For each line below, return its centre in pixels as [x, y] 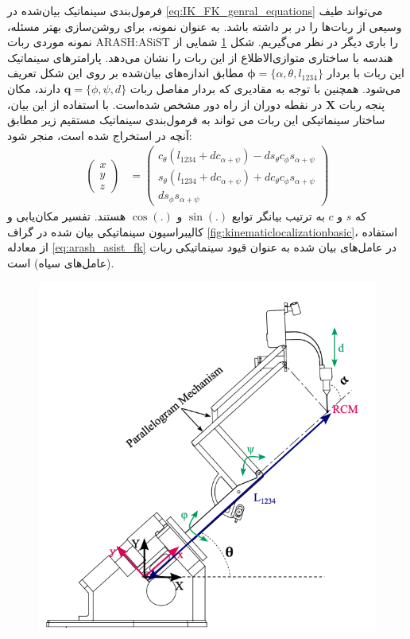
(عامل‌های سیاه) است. [61, 262]
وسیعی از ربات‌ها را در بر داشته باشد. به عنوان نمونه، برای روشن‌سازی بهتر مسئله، [205, 26]
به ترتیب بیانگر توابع [278, 216]
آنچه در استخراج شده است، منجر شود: [100, 135]
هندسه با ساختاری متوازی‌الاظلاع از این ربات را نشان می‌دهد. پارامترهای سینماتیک [200, 57]
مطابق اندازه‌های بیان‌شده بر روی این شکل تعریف [126, 73]
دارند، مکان [34, 88]
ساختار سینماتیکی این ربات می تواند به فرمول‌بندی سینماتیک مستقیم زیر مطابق [196, 120]
